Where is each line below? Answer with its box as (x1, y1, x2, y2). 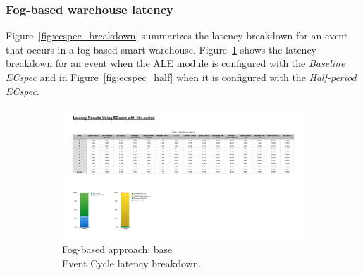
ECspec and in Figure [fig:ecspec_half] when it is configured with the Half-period (6, 70, 357, 84)
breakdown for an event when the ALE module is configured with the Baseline (6, 56, 345, 71)
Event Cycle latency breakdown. (62, 255, 202, 270)
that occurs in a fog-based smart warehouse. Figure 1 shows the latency (6, 42, 317, 56)
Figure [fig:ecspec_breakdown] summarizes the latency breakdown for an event (6, 28, 348, 43)
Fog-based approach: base (62, 242, 173, 257)
